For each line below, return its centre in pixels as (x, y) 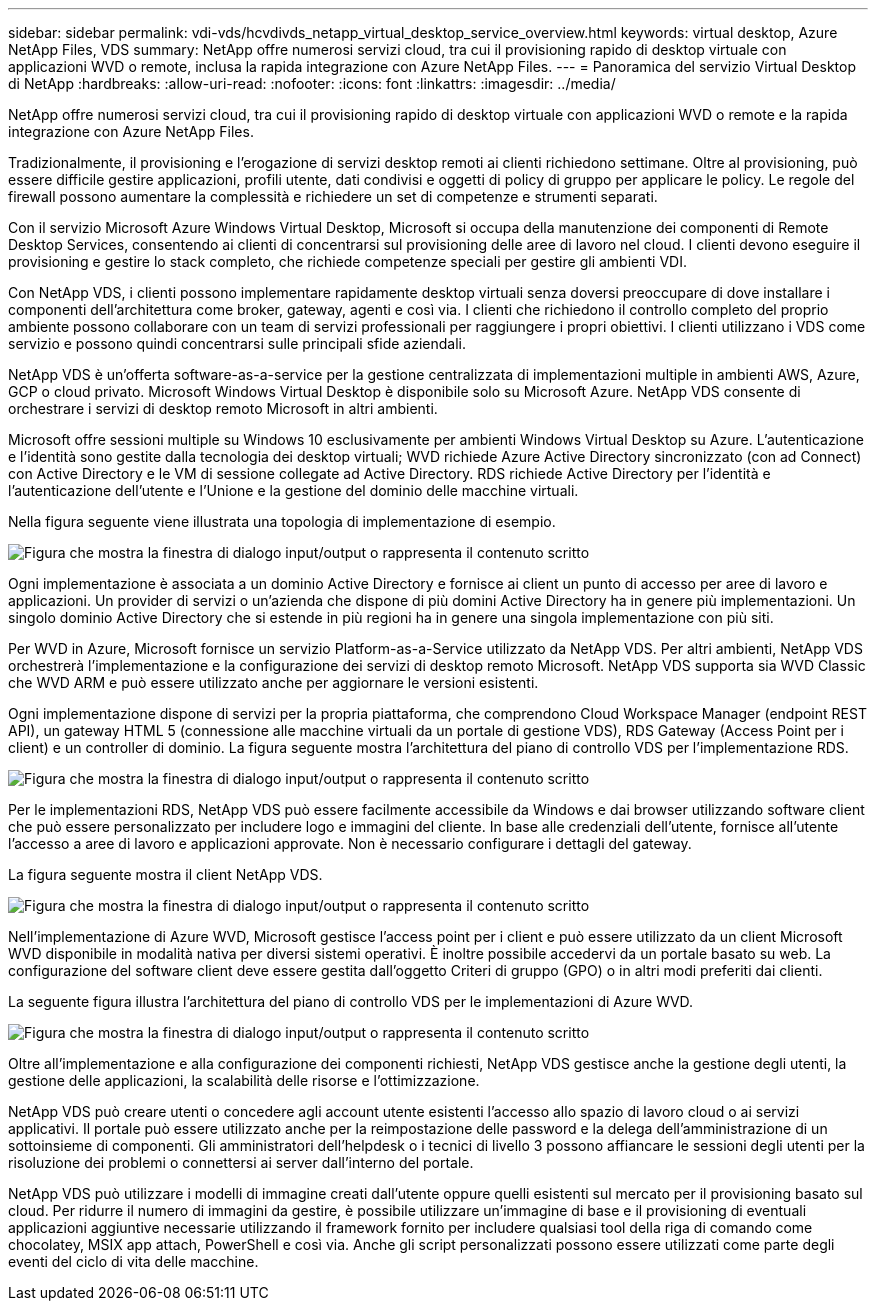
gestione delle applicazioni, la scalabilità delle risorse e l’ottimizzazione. (244, 1080)
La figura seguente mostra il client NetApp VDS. (165, 874)
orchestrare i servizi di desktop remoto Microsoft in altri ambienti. (223, 408)
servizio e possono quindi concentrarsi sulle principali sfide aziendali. (237, 343)
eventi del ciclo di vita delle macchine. (133, 1261)
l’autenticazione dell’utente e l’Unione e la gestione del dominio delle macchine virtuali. (293, 490)
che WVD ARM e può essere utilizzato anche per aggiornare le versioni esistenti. (273, 682)
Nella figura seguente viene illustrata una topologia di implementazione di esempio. (282, 521)
